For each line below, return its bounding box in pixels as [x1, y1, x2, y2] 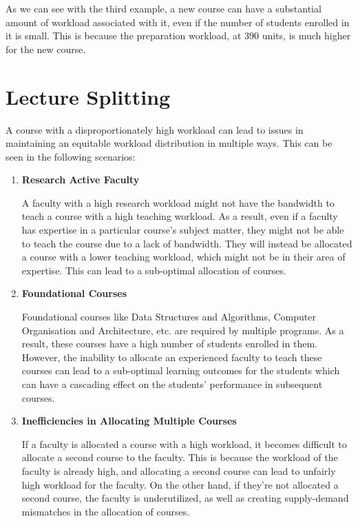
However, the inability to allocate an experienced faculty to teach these [21, 349, 322, 364]
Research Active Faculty [21, 172, 140, 187]
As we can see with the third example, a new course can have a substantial [6, 1, 322, 15]
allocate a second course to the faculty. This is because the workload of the [21, 450, 338, 464]
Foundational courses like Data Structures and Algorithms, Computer [21, 309, 316, 324]
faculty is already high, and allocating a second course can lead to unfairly [21, 463, 336, 478]
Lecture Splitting [6, 82, 171, 110]
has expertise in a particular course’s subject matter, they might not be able [21, 223, 344, 237]
